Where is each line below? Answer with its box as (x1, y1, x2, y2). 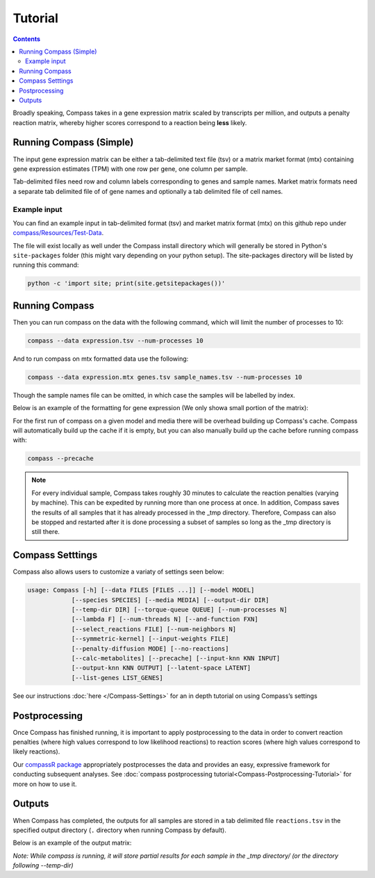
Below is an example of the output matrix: (12, 838, 132, 847)
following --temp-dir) (12, 861, 74, 870)
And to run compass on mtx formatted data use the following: (12, 355, 189, 363)
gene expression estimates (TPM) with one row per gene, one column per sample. (12, 164, 248, 173)
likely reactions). (12, 747, 60, 756)
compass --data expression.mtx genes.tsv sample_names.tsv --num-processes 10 (27, 373, 302, 381)
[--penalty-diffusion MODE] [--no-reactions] (71, 644, 229, 653)
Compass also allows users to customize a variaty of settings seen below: (12, 567, 224, 576)
